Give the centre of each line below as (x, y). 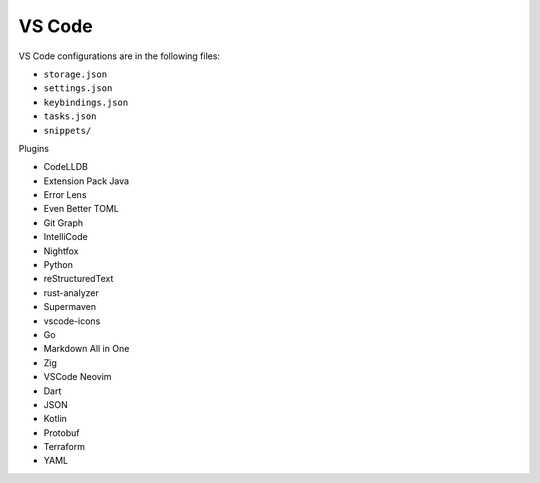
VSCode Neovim (77, 377)
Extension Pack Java (86, 181)
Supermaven (70, 307)
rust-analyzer (71, 292)
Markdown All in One (86, 349)
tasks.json (70, 116)
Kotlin (55, 419)
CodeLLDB (66, 167)
